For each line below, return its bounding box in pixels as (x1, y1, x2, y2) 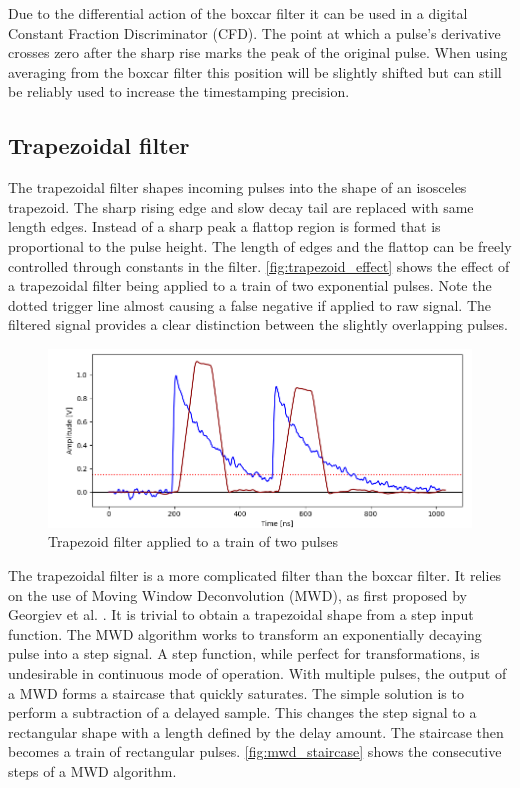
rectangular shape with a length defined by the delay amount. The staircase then (8, 721, 504, 742)
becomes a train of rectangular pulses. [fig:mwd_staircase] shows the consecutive (8, 741, 502, 762)
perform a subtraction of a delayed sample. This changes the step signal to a (8, 702, 477, 723)
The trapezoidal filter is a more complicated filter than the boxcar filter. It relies (8, 565, 502, 586)
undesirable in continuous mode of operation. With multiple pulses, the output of (8, 662, 507, 683)
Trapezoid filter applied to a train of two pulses (48, 531, 339, 552)
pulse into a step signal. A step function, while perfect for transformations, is (8, 643, 480, 664)
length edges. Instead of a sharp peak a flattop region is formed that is (8, 216, 441, 237)
